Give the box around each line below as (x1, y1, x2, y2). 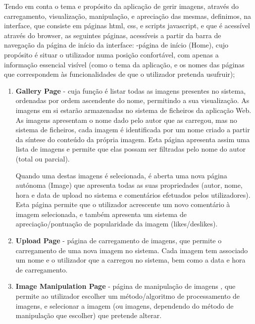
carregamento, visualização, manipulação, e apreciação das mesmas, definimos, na (4, 10, 252, 21)
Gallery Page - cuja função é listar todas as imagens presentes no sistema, (15, 85, 246, 96)
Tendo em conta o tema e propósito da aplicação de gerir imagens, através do (4, 1, 239, 11)
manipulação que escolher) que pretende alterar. (15, 310, 162, 321)
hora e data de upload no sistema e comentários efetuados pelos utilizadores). (15, 189, 251, 200)
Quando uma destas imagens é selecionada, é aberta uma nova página (15, 170, 227, 180)
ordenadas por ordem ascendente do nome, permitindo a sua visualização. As (15, 95, 250, 106)
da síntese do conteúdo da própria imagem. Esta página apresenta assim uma (15, 134, 250, 144)
